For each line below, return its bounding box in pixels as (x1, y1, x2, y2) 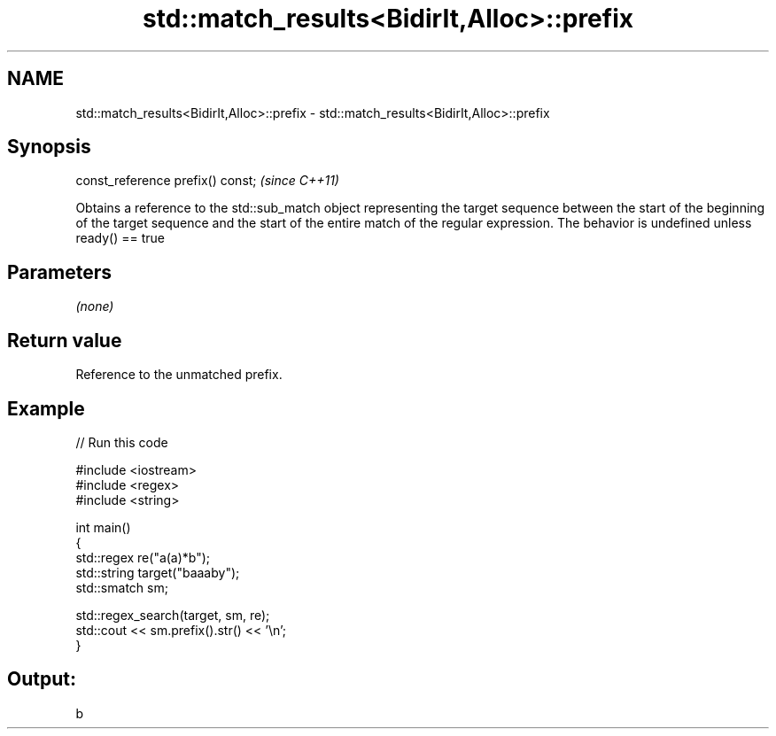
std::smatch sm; (75, 579, 168, 595)
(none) (75, 298, 114, 314)
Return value (7, 329, 122, 352)
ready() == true (75, 230, 166, 246)
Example (7, 397, 85, 420)
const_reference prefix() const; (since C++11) (75, 173, 339, 189)
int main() (75, 519, 131, 535)
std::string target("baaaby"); (75, 564, 240, 580)
